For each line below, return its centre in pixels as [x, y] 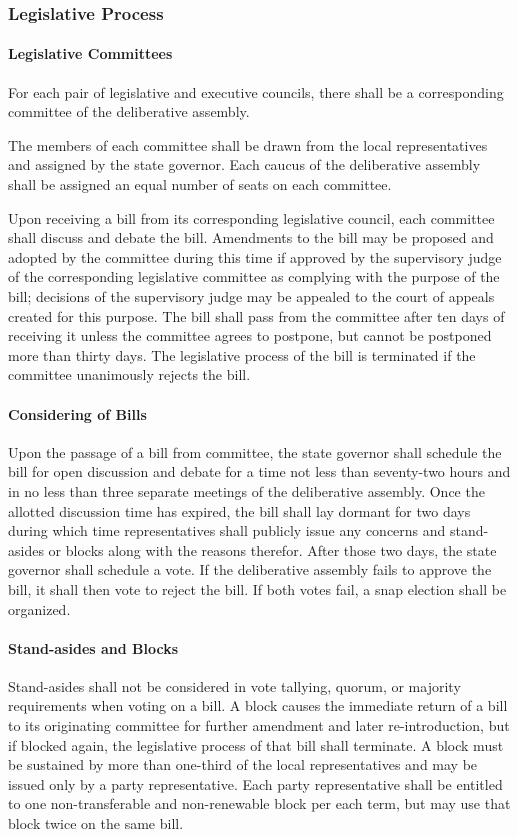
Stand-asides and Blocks [93, 647]
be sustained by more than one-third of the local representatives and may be [243, 764]
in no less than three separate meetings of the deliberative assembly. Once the [246, 490]
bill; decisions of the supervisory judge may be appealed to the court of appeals [251, 295]
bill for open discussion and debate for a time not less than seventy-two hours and [259, 471]
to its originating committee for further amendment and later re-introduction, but [259, 725]
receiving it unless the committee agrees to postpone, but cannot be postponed [250, 335]
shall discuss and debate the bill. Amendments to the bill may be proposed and [251, 237]
